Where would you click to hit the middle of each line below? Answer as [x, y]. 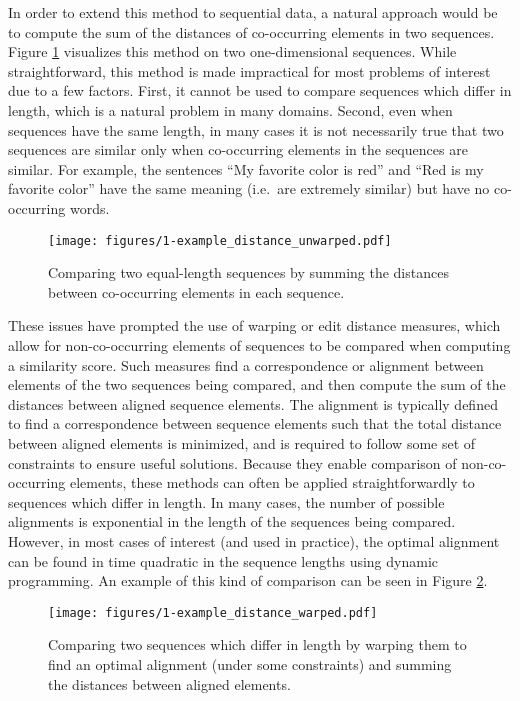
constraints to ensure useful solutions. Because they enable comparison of [232, 462]
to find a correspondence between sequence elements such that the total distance [255, 423]
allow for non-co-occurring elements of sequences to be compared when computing [259, 344]
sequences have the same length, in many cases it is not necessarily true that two [256, 129]
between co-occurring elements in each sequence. [196, 291]
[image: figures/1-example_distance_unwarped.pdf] [220, 240]
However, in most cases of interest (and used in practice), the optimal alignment [254, 540]
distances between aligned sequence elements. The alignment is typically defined [253, 403]
